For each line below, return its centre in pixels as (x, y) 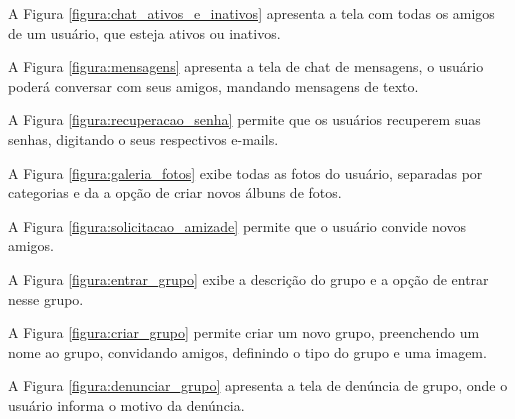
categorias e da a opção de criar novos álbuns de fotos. (175, 192)
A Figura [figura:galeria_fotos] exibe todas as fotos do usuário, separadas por (245, 172)
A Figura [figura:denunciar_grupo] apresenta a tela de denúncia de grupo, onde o (258, 385)
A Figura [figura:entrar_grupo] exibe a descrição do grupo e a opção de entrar (248, 278)
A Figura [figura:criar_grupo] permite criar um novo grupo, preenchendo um (244, 332)
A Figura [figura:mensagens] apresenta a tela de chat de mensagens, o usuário (246, 66)
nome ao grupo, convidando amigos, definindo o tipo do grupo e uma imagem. (247, 351)
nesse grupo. (46, 298)
